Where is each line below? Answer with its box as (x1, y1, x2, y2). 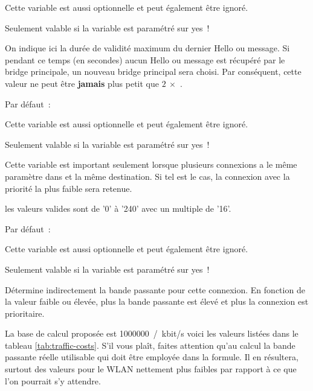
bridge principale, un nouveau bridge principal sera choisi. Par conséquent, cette (5, 65, 302, 78)
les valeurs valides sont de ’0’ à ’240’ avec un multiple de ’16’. (5, 202, 231, 215)
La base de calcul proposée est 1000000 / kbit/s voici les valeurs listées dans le (5, 327, 298, 340)
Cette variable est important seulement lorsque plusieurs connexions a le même (5, 158, 297, 171)
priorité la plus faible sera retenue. (5, 182, 132, 194)
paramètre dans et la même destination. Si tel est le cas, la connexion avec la (5, 170, 290, 182)
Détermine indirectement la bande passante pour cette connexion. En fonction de (5, 283, 305, 296)
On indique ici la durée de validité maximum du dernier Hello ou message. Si (5, 42, 290, 54)
